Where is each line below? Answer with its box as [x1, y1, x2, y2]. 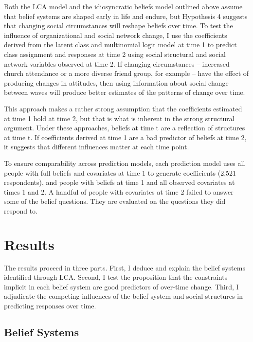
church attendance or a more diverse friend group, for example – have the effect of [4, 68, 249, 78]
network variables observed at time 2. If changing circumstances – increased [4, 58, 230, 69]
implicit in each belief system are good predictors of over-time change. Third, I [4, 281, 239, 291]
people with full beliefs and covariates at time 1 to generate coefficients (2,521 [4, 167, 236, 178]
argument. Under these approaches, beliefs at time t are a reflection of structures [4, 123, 245, 133]
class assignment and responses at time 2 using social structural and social [4, 49, 226, 59]
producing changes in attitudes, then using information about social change [4, 77, 229, 88]
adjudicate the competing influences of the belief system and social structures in [4, 291, 243, 301]
